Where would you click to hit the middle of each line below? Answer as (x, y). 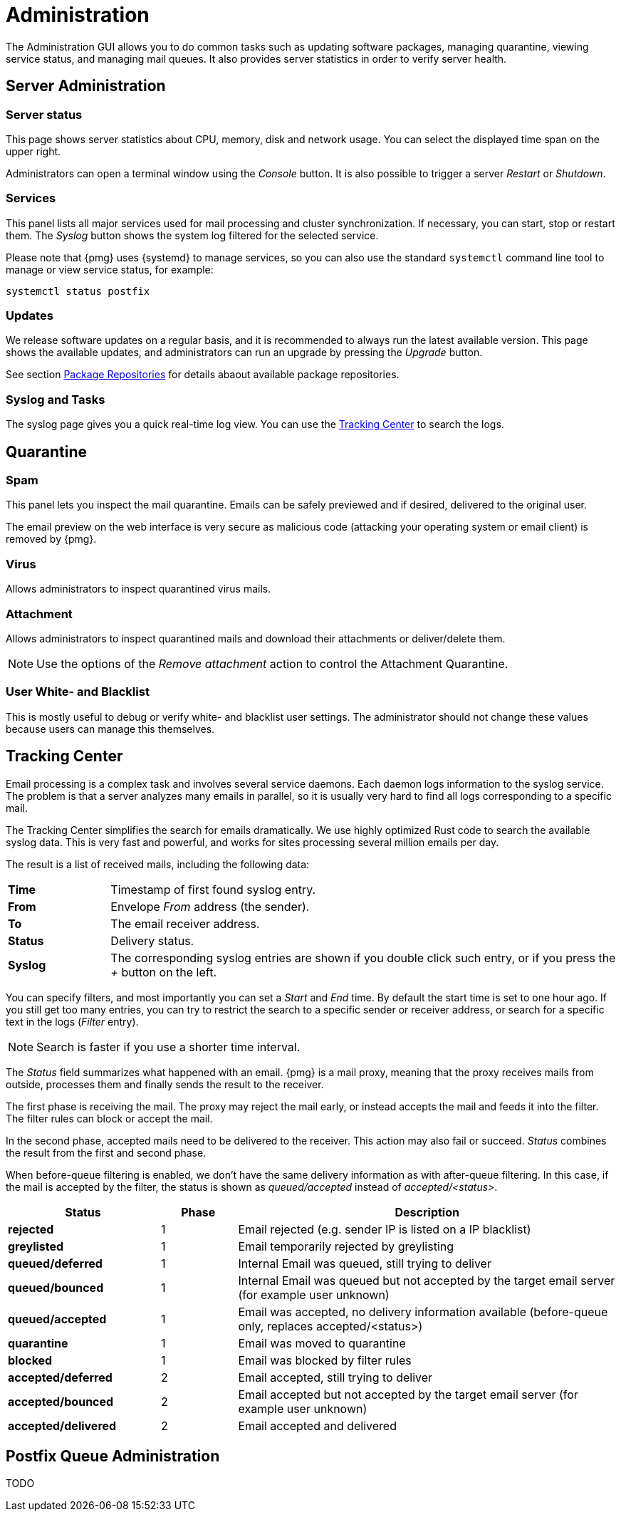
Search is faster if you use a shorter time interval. (168, 1047)
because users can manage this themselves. (110, 729)
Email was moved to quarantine (322, 1343)
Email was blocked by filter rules (325, 1360)
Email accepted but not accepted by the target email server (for (408, 1394)
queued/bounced (56, 1287)
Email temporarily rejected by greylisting (346, 1246)
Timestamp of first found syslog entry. (213, 889)
